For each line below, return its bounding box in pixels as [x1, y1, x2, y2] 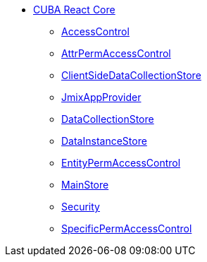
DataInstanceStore [61, 135, 147, 147]
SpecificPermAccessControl [61, 222, 192, 234]
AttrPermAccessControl [61, 47, 171, 59]
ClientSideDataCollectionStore [61, 69, 201, 81]
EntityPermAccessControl [61, 157, 181, 169]
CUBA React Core [33, 4, 115, 16]
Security [61, 201, 100, 213]
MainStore [61, 179, 109, 191]
